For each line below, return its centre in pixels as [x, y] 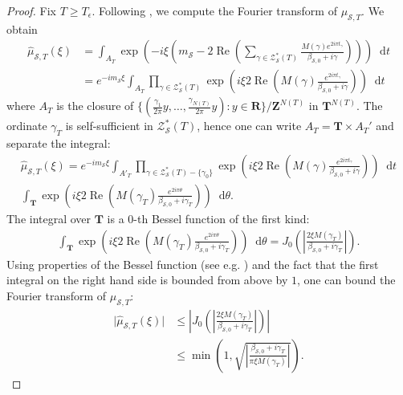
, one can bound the [346, 280]
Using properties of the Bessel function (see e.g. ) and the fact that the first [193, 264]
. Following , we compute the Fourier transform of [214, 10]
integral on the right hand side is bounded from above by [147, 280]
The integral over [49, 218]
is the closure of [95, 106]
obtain [22, 29]
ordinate [27, 126]
